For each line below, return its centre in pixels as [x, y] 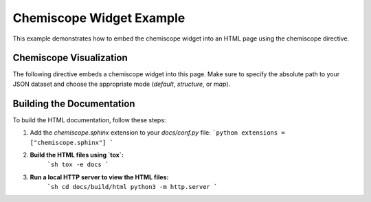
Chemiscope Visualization [70, 58]
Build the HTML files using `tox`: [77, 155]
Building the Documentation [74, 103]
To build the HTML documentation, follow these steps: [89, 120]
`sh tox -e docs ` [78, 165]
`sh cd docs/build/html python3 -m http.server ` [132, 187]
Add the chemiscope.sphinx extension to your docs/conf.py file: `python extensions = [157, 133]
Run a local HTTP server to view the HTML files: [99, 177]
